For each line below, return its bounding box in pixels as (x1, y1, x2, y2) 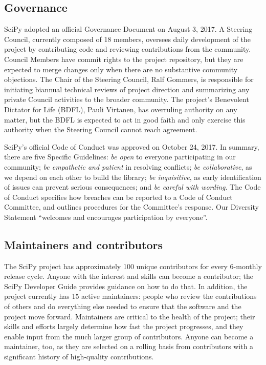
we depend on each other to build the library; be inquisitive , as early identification (4, 171, 261, 182)
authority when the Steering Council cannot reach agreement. (4, 124, 197, 135)
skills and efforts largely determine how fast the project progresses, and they (4, 321, 243, 332)
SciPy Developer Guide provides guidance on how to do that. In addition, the (4, 280, 248, 291)
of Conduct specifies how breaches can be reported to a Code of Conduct (4, 191, 233, 202)
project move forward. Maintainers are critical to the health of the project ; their (4, 311, 255, 321)
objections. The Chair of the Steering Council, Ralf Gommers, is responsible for (4, 74, 254, 85)
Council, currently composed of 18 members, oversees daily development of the (4, 33, 251, 44)
